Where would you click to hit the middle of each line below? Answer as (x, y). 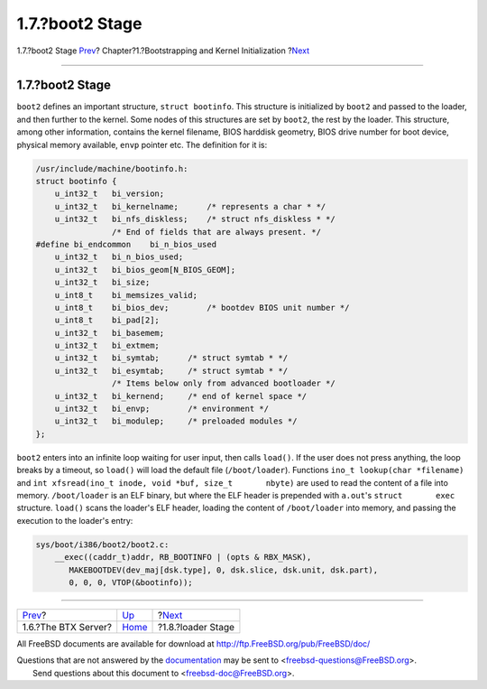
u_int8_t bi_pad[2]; (107, 320)
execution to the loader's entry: (75, 520)
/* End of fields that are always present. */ (216, 232)
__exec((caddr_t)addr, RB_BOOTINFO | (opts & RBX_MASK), (183, 557)
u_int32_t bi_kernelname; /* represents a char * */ (190, 206)
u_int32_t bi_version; (110, 194)
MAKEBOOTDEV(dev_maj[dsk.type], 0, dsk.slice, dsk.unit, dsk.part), (224, 570)
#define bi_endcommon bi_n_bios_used (126, 244)
